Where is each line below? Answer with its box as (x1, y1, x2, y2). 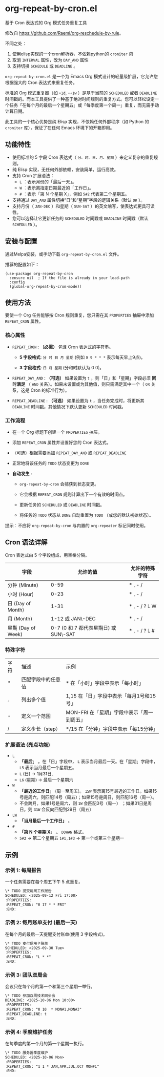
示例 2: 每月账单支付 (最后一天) (5, 919, 78, 926)
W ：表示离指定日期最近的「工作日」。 (19, 185, 94, 190)
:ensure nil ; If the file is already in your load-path (9, 275, 130, 280)
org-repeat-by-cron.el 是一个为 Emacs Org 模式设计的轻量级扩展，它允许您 (5, 73, 158, 79)
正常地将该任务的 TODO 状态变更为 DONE (12, 460, 89, 466)
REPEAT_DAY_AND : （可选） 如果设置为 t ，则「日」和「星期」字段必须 (12, 375, 151, 381)
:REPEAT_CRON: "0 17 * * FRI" (5, 902, 67, 907)
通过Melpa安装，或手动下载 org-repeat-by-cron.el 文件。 (5, 251, 122, 257)
